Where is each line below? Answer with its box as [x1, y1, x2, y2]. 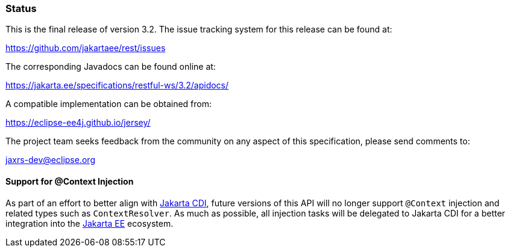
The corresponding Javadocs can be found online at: [5, 61, 216, 72]
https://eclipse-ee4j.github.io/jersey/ [5, 117, 151, 128]
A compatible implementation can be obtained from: [5, 99, 212, 109]
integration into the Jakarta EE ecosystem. [5, 218, 174, 229]
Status [5, 2, 37, 14]
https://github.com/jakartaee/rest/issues [5, 43, 166, 54]
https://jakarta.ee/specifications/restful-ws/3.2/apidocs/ [5, 80, 229, 91]
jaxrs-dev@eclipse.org [5, 155, 95, 165]
